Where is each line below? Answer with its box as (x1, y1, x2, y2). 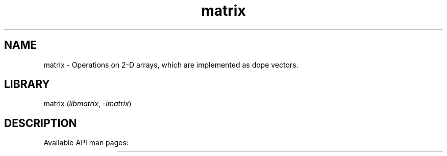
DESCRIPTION (4, 116, 77, 130)
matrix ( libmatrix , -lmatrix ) (43, 99, 132, 108)
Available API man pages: (43, 138, 129, 147)
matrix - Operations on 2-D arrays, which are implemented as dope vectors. (43, 60, 299, 69)
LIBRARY (4, 78, 50, 91)
